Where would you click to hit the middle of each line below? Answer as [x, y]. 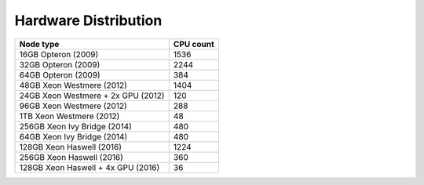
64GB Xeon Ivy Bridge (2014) [73, 136]
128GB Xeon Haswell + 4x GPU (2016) [90, 167]
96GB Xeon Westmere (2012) [73, 106]
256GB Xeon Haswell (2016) [71, 157]
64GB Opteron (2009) [60, 74]
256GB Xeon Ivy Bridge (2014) [76, 126]
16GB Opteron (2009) [59, 54]
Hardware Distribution [88, 20]
